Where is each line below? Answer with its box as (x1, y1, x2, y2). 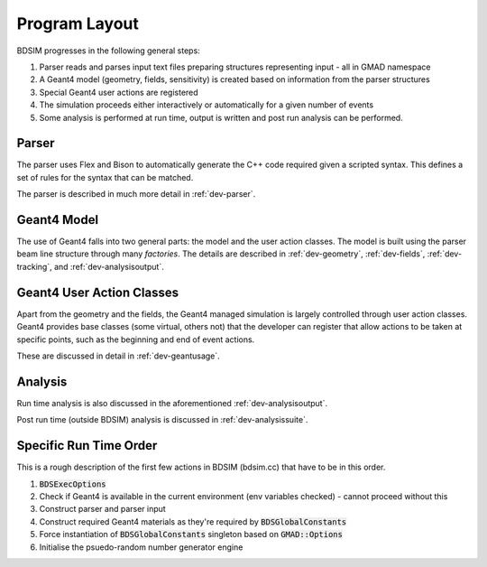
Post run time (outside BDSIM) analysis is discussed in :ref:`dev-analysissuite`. (16, 414, 308, 425)
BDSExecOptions (39, 479, 107, 489)
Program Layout (16, 14, 140, 33)
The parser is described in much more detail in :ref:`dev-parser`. (16, 189, 256, 200)
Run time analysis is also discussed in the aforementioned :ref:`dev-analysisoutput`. (16, 397, 328, 408)
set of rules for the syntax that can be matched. (16, 172, 194, 182)
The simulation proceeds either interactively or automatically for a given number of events (39, 99, 374, 110)
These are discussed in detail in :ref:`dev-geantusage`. (16, 350, 220, 361)
